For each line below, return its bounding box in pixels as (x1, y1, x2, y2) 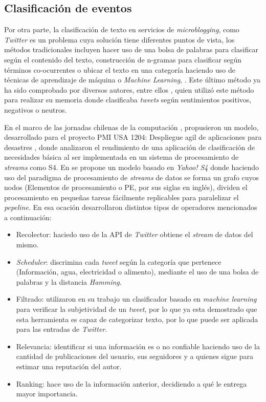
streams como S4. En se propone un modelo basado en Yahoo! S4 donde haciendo (4, 161, 259, 172)
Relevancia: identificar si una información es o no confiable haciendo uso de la (16, 341, 260, 351)
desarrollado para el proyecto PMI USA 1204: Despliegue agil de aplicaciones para (4, 132, 262, 142)
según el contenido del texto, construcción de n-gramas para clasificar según (4, 54, 242, 65)
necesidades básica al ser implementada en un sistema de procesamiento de (4, 152, 239, 162)
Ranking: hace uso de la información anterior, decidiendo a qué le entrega (16, 378, 247, 389)
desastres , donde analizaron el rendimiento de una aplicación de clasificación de (4, 141, 255, 152)
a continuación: (4, 211, 52, 222)
